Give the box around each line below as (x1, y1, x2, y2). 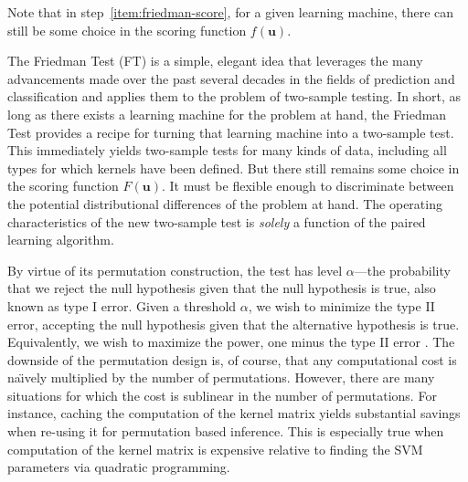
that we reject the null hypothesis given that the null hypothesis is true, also (7, 278, 436, 298)
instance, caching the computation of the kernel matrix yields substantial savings (7, 403, 461, 423)
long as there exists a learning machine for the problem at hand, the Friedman (7, 104, 447, 123)
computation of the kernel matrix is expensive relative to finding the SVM (7, 439, 423, 458)
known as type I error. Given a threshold (7, 296, 237, 315)
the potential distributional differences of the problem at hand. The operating (7, 194, 442, 213)
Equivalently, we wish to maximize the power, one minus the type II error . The (7, 332, 455, 351)
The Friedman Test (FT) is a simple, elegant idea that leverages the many (7, 51, 423, 70)
